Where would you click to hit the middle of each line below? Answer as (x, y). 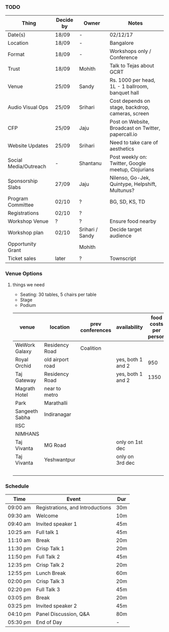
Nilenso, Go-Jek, (130, 178)
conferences (96, 330)
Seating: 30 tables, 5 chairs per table (58, 294)
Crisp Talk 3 (50, 581)
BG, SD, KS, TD (128, 202)
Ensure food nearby (133, 221)
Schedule (17, 486)
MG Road (55, 445)
